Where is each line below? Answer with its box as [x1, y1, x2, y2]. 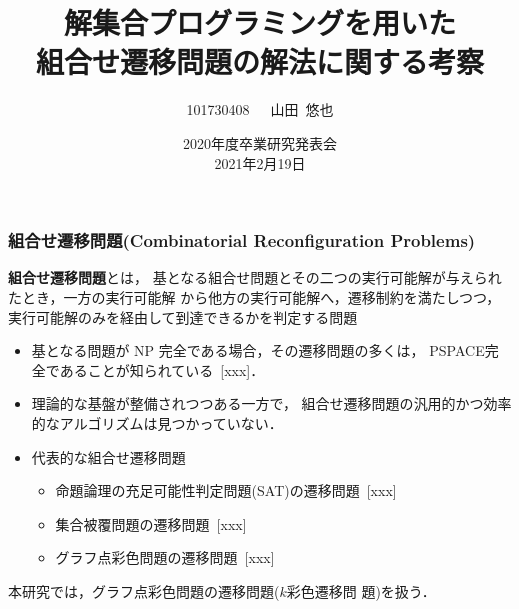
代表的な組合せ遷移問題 [31, 446, 186, 467]
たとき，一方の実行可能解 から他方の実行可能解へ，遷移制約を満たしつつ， [8, 286, 501, 307]
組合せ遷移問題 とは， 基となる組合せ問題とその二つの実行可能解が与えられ [8, 267, 502, 288]
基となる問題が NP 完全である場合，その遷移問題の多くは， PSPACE [31, 340, 485, 361]
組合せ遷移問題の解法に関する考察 [35, 41, 484, 82]
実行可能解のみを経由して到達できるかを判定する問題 [8, 306, 358, 327]
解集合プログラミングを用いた [63, 2, 456, 43]
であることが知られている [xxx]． [45, 359, 265, 380]
